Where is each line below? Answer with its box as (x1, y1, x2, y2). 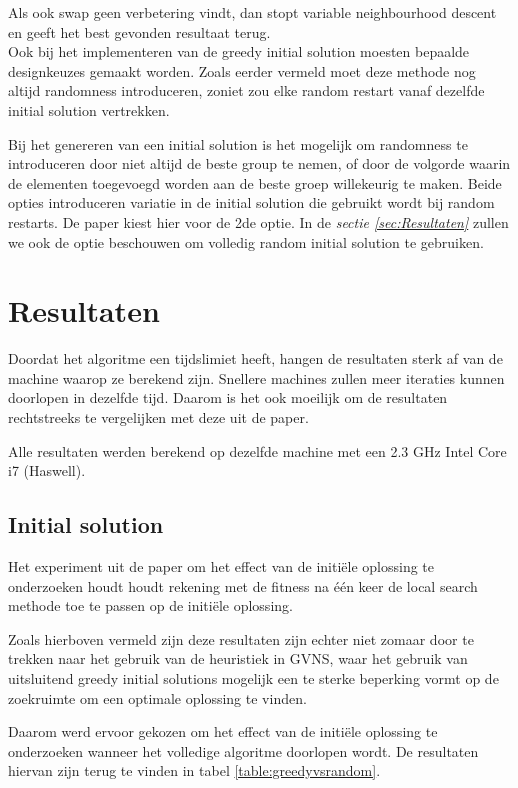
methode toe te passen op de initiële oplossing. (8, 595, 293, 616)
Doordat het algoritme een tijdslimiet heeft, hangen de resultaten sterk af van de (8, 348, 503, 369)
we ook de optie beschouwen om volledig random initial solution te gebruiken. (8, 231, 484, 252)
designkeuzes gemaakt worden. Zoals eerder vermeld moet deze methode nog (8, 60, 476, 81)
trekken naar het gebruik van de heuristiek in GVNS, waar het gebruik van (8, 648, 468, 669)
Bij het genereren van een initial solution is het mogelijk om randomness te (8, 133, 468, 154)
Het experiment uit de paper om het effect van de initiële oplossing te (8, 556, 435, 577)
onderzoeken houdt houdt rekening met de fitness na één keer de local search (8, 575, 478, 596)
